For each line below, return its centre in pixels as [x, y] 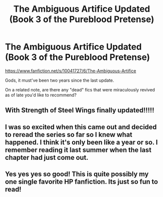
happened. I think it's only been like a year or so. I [81, 142]
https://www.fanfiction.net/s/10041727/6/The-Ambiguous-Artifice [71, 71]
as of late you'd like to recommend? [41, 95]
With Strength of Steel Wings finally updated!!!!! [80, 110]
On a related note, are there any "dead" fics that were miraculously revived [80, 89]
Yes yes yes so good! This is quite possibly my [77, 174]
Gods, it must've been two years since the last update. [60, 80]
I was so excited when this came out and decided [81, 127]
